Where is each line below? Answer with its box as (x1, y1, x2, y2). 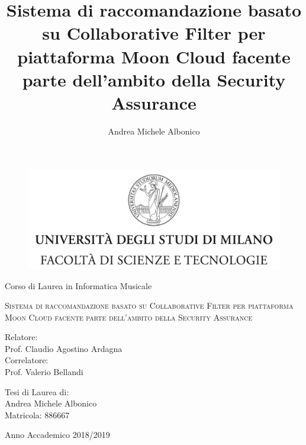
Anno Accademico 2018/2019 (5, 428, 110, 441)
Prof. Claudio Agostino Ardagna (5, 342, 123, 354)
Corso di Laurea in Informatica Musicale (5, 279, 152, 292)
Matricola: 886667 (5, 408, 70, 421)
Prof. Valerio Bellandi (5, 366, 83, 378)
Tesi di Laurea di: (5, 385, 69, 398)
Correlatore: (5, 354, 49, 366)
